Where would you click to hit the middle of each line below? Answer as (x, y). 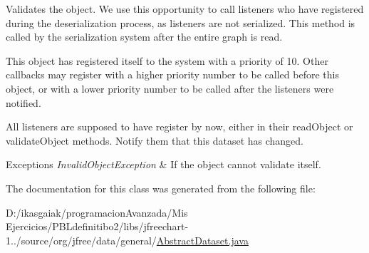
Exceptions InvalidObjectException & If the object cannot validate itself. (163, 164)
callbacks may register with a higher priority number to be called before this (172, 74)
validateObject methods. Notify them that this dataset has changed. (155, 140)
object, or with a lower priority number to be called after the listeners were (170, 88)
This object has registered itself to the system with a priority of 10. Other (167, 60)
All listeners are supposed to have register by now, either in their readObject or (180, 127)
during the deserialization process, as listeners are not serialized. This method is (181, 22)
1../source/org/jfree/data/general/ (81, 240)
